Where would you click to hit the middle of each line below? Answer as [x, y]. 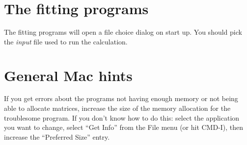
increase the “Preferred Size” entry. [57, 136]
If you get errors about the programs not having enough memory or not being [121, 98]
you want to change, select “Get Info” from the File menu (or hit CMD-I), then [124, 127]
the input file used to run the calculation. [66, 41]
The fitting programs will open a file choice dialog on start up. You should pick [123, 32]
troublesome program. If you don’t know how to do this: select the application [122, 117]
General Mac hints [68, 75]
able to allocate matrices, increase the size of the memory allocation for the [117, 108]
